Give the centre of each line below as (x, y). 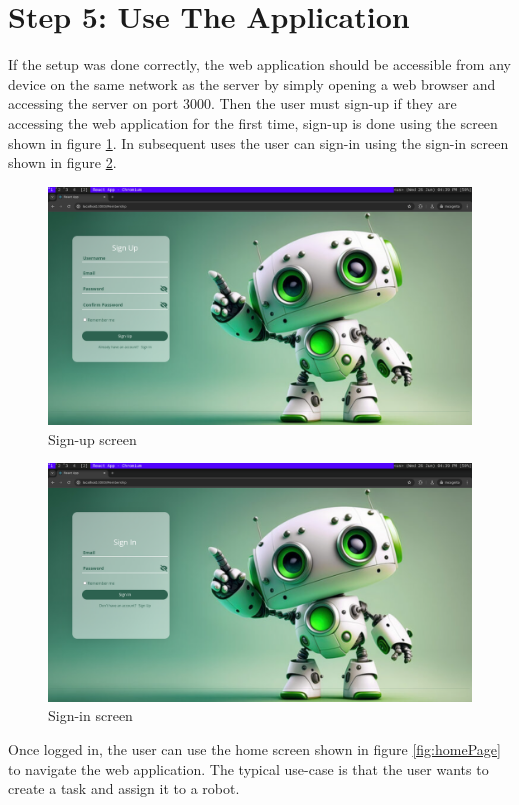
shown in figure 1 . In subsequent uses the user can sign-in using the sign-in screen (258, 142)
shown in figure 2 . (62, 162)
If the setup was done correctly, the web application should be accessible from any (259, 64)
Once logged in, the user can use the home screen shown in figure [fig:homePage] (254, 749)
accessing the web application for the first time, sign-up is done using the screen (253, 122)
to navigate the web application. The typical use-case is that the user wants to (248, 768)
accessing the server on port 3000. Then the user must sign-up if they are (232, 103)
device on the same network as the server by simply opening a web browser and (252, 83)
